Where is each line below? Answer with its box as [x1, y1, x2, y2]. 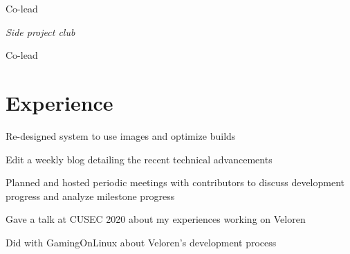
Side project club [6, 24, 75, 39]
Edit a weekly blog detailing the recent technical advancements [6, 152, 273, 166]
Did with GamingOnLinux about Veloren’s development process [6, 235, 277, 249]
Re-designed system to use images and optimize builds [6, 128, 236, 143]
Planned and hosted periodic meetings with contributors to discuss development [6, 175, 345, 190]
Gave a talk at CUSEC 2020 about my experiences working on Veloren [6, 212, 306, 226]
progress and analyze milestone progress [6, 188, 175, 203]
